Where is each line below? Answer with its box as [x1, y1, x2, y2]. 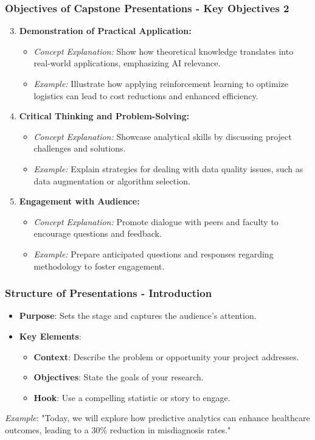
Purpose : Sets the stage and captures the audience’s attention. [19, 309, 257, 322]
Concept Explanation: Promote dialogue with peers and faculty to [33, 215, 279, 228]
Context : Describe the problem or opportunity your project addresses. [33, 350, 299, 363]
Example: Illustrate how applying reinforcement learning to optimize [33, 77, 288, 89]
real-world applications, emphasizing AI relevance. [33, 57, 221, 69]
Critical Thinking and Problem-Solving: [19, 110, 190, 122]
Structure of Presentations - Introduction [5, 285, 212, 301]
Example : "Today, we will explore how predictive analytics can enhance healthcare [5, 411, 310, 424]
